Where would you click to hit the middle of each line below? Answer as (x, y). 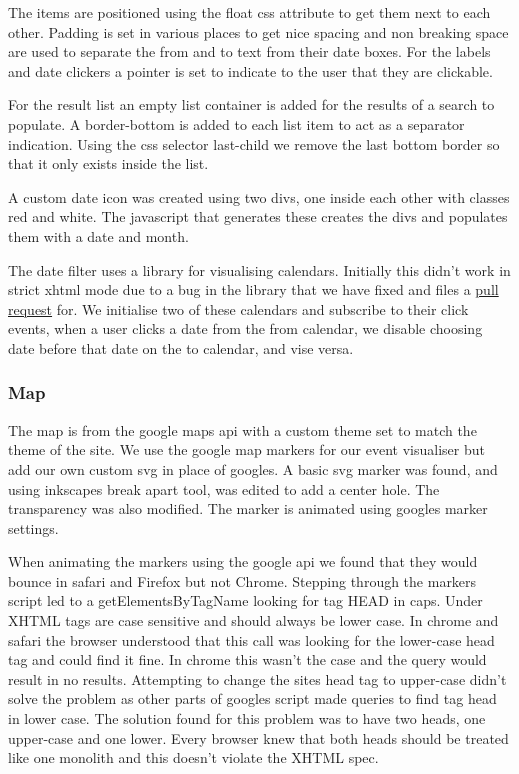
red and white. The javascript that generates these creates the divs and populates (258, 216)
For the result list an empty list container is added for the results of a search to (251, 104)
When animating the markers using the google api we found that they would (243, 561)
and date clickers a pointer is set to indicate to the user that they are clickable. (250, 70)
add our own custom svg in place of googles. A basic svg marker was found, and (253, 468)
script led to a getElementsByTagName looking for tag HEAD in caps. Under (245, 600)
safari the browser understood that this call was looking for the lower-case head (251, 639)
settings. (33, 527)
